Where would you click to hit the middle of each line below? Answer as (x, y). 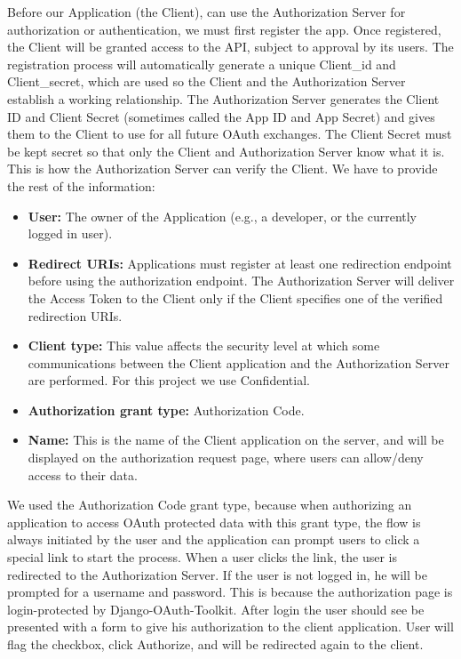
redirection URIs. (75, 315)
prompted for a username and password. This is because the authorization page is (230, 592)
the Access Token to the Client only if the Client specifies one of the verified (235, 297)
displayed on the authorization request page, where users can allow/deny (226, 458)
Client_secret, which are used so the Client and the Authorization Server (207, 81)
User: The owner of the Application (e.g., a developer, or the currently (223, 216)
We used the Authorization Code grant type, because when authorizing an (210, 505)
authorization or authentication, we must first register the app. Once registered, (224, 29)
